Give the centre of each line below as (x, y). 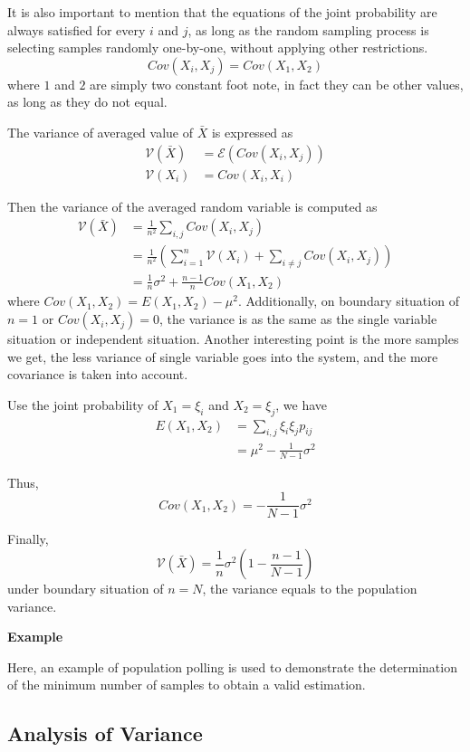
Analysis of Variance (105, 733)
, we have (302, 404)
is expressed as (252, 132)
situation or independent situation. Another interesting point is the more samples (233, 339)
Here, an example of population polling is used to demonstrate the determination (232, 666)
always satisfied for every (77, 29)
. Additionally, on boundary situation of (348, 301)
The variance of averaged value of (101, 132)
